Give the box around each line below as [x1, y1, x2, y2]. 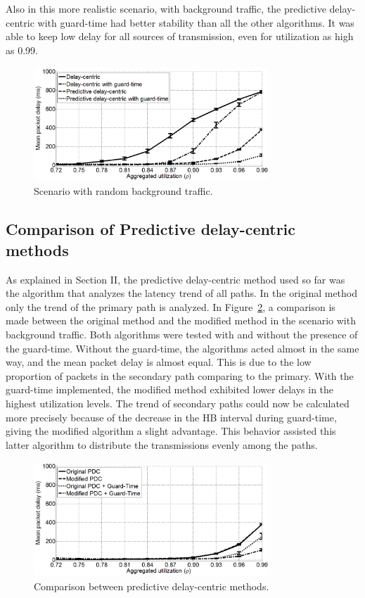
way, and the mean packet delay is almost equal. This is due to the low [6, 355, 312, 369]
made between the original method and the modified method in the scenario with [6, 313, 356, 328]
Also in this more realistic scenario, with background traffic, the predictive [6, 1, 326, 15]
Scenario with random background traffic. [34, 184, 213, 198]
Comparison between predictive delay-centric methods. [34, 578, 269, 593]
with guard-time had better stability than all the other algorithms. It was [37, 15, 354, 30]
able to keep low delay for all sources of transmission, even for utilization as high [6, 29, 354, 44]
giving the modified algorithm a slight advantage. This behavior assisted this [6, 424, 336, 438]
